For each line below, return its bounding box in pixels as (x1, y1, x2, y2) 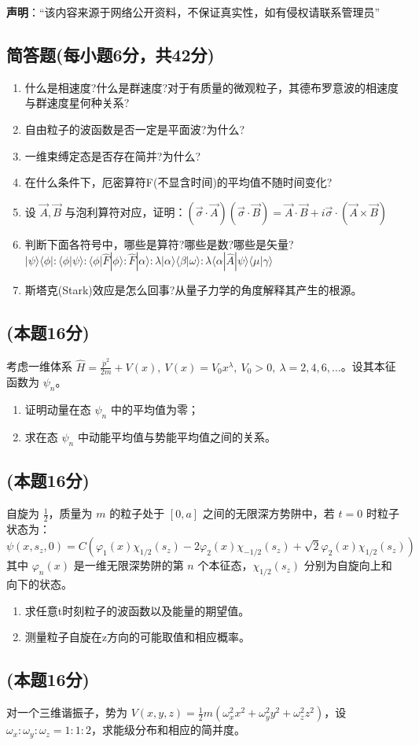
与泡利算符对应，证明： (64, 203, 186, 219)
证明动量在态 (24, 401, 91, 418)
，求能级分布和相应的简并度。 (91, 721, 246, 738)
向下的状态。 (6, 576, 72, 592)
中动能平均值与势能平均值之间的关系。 (77, 429, 276, 445)
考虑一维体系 (6, 358, 72, 374)
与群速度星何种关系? (24, 94, 130, 111)
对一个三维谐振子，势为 (6, 704, 127, 721)
